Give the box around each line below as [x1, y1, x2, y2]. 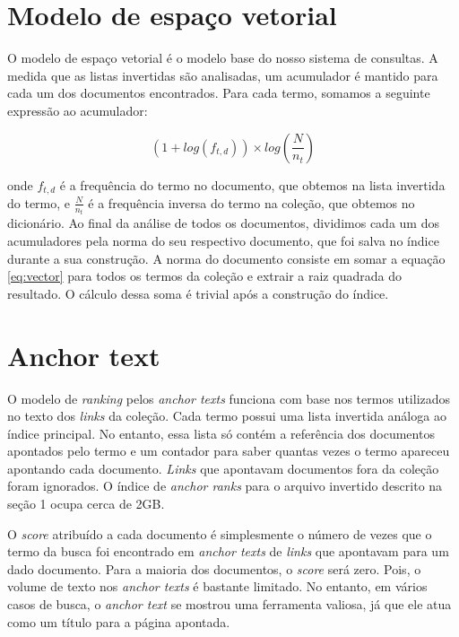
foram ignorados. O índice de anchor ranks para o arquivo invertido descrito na [7, 476, 443, 495]
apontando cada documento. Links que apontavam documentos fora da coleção [7, 458, 439, 477]
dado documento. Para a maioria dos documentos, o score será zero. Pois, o [7, 559, 421, 578]
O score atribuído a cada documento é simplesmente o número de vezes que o [7, 524, 432, 543]
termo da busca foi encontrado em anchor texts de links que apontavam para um [7, 542, 449, 561]
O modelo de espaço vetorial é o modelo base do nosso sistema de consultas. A [7, 48, 438, 67]
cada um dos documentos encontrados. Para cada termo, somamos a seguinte [7, 83, 430, 102]
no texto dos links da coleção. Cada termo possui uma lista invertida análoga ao [7, 406, 446, 425]
